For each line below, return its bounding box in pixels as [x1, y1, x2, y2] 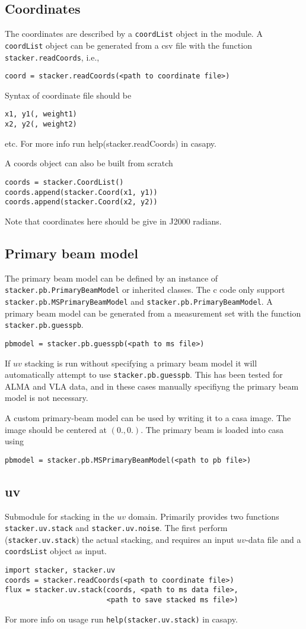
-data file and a [246, 533, 301, 545]
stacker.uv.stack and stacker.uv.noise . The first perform [5, 521, 228, 534]
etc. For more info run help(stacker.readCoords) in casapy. [5, 137, 216, 149]
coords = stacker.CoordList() [5, 178, 124, 187]
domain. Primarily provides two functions [128, 510, 279, 522]
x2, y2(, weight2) [5, 120, 77, 129]
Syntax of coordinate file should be [5, 88, 132, 101]
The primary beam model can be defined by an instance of [5, 271, 218, 284]
